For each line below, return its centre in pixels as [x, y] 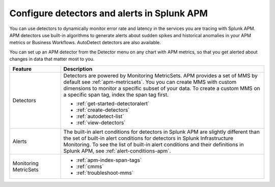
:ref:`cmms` [90, 166]
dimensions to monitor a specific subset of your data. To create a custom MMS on [162, 88]
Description [78, 69]
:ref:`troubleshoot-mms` [105, 173]
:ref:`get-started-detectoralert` [113, 103]
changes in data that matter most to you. [52, 59]
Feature [22, 69]
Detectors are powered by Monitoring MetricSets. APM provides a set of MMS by [161, 75]
